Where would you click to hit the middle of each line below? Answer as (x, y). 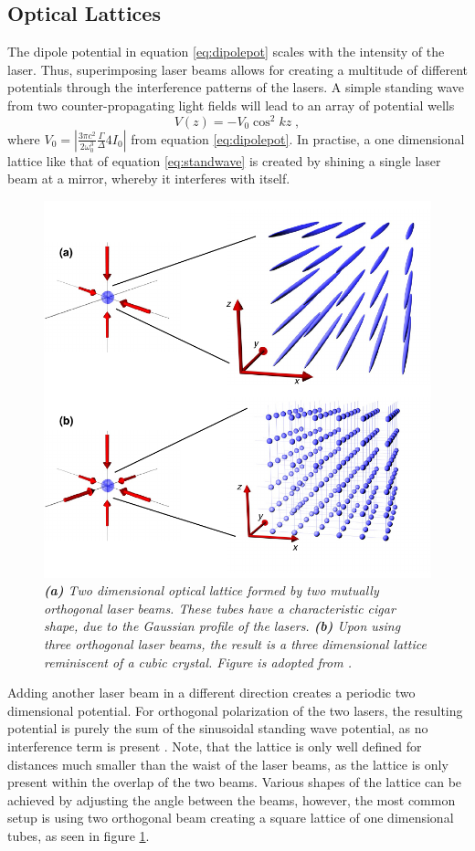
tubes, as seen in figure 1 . (79, 835)
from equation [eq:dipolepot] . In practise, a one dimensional (298, 138)
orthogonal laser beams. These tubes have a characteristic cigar (220, 608)
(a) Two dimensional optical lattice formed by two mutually (211, 590)
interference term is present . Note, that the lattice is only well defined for (215, 746)
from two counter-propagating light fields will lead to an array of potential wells (231, 105)
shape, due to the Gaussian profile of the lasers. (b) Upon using (222, 626)
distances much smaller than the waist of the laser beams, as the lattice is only (228, 764)
